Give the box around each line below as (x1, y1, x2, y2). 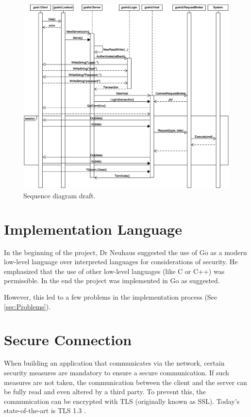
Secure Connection (4, 330, 132, 350)
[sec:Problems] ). (4, 301, 51, 311)
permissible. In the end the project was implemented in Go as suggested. (4, 275, 220, 286)
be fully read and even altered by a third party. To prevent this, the (4, 386, 206, 397)
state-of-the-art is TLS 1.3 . (4, 405, 86, 416)
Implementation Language (4, 219, 182, 239)
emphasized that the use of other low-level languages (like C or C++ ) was (4, 266, 225, 276)
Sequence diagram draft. (23, 190, 96, 200)
